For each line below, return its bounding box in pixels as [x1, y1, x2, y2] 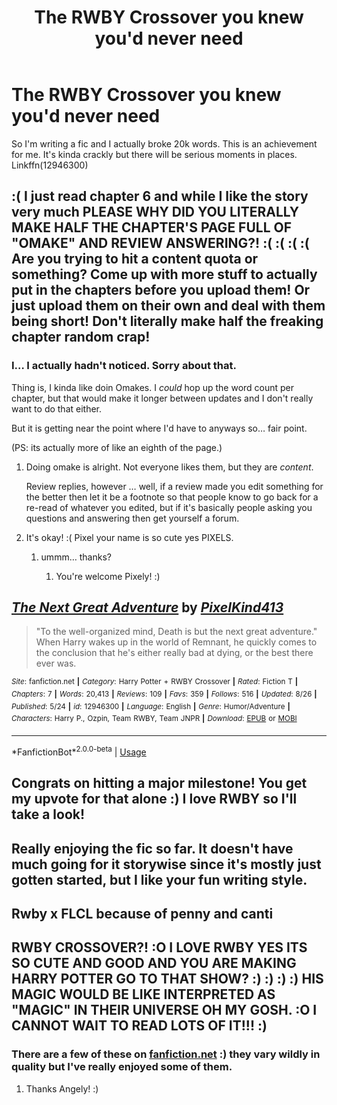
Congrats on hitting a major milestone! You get [11, 775, 308, 792]
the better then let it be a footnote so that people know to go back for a [25, 491, 319, 503]
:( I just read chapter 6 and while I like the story [11, 188, 309, 205]
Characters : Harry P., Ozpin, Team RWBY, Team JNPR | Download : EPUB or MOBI [11, 714, 298, 724]
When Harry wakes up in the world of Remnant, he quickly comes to [35, 636, 318, 648]
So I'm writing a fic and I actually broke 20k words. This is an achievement [11, 137, 318, 150]
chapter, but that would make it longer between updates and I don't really [11, 392, 314, 404]
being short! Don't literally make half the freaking [11, 313, 324, 330]
